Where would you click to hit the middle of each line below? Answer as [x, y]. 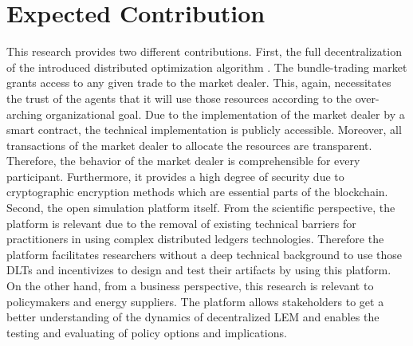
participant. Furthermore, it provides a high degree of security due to [175, 176]
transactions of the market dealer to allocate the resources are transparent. [189, 145]
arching [24, 114]
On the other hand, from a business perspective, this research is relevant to [190, 286]
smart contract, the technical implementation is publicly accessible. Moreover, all [204, 130]
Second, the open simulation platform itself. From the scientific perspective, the [201, 208]
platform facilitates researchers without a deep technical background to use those [205, 254]
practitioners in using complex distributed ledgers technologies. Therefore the [195, 239]
